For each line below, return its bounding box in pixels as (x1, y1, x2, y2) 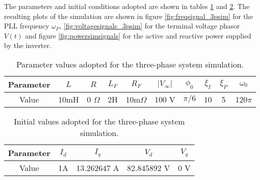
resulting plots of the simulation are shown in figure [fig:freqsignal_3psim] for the (4, 10, 253, 21)
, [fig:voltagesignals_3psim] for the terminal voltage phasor (59, 20, 240, 31)
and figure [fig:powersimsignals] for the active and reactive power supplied (25, 30, 251, 40)
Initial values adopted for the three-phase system (13, 115, 185, 127)
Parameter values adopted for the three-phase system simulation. (16, 58, 244, 70)
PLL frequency (4, 20, 49, 31)
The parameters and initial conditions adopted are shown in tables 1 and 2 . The (4, 1, 249, 11)
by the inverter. (4, 40, 51, 50)
